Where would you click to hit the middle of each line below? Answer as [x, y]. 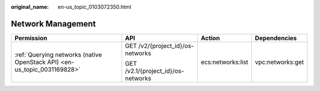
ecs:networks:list [225, 62]
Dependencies [276, 38]
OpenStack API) [37, 62]
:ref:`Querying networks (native [58, 54]
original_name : [30, 7]
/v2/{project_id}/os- [166, 45]
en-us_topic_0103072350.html [95, 7]
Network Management [53, 24]
